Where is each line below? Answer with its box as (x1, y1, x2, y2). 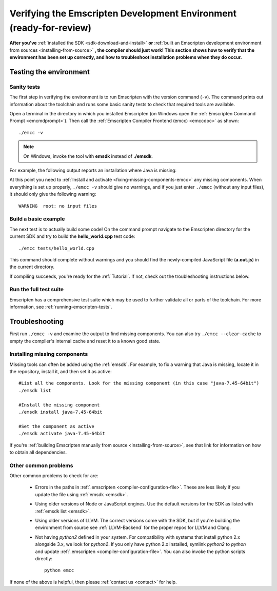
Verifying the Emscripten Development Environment (9, 8, 237, 19)
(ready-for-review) (9, 22, 92, 33)
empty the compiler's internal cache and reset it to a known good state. (9, 338, 161, 344)
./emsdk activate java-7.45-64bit (18, 431, 105, 437)
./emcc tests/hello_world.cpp (18, 245, 95, 251)
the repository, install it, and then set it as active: (9, 369, 112, 375)
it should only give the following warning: (9, 191, 96, 197)
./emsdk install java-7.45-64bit (18, 409, 103, 415)
